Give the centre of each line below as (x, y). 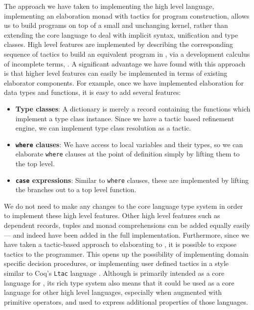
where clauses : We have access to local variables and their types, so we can (129, 144)
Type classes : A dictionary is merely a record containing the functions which (133, 108)
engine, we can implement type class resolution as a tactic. (103, 128)
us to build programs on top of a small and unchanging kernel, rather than (116, 25)
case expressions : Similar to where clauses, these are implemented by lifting (132, 180)
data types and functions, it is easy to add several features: (92, 92)
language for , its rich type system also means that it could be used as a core (119, 282)
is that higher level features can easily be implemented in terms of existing (116, 73)
